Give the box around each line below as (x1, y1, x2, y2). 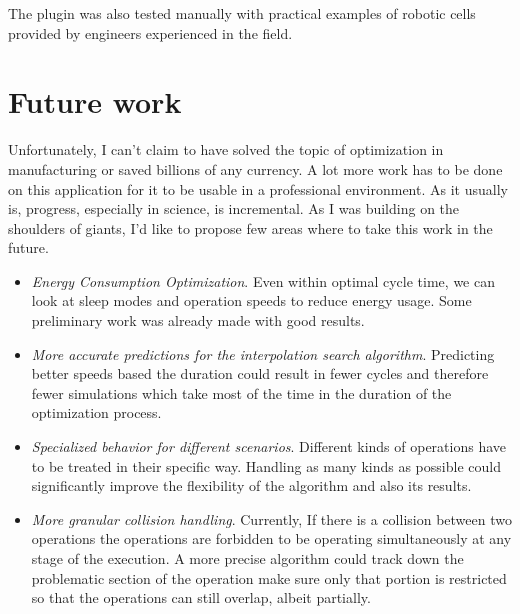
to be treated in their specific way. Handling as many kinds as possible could (31, 455, 501, 476)
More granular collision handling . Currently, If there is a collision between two (31, 508, 512, 529)
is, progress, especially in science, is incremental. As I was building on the (8, 198, 460, 219)
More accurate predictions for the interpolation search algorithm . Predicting (31, 343, 495, 364)
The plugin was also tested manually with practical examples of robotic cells (8, 3, 476, 23)
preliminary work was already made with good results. (31, 310, 365, 331)
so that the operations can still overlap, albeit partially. (31, 587, 371, 608)
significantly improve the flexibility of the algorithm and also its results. (31, 475, 472, 496)
